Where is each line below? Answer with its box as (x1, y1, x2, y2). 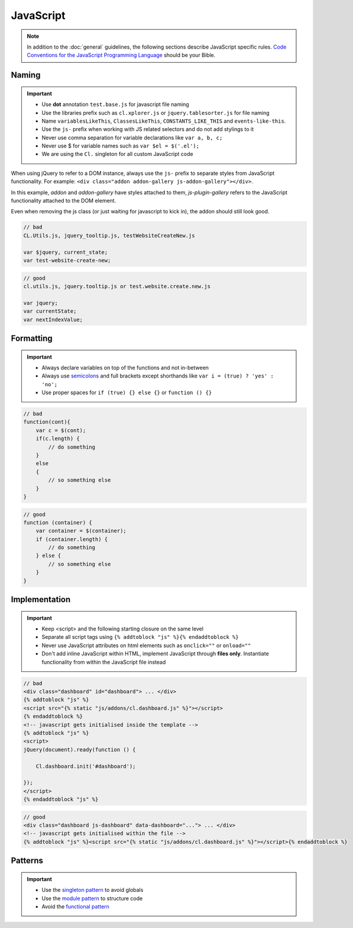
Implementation (11, 594, 71, 604)
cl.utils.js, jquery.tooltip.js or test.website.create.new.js (23, 283, 211, 290)
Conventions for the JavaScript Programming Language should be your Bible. (27, 52, 216, 59)
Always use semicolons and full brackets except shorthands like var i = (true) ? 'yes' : (41, 372, 274, 379)
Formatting (11, 333, 53, 343)
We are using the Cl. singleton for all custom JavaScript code (41, 151, 193, 158)
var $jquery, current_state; (23, 249, 108, 255)
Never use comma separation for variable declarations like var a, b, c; (41, 134, 223, 141)
